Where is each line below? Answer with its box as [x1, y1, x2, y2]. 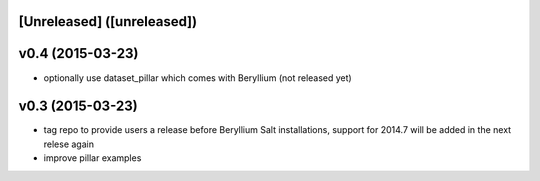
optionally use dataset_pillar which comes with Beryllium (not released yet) [43, 71, 352, 84]
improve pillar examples [43, 152, 142, 164]
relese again [43, 138, 95, 150]
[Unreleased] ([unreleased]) [18, 13, 198, 30]
